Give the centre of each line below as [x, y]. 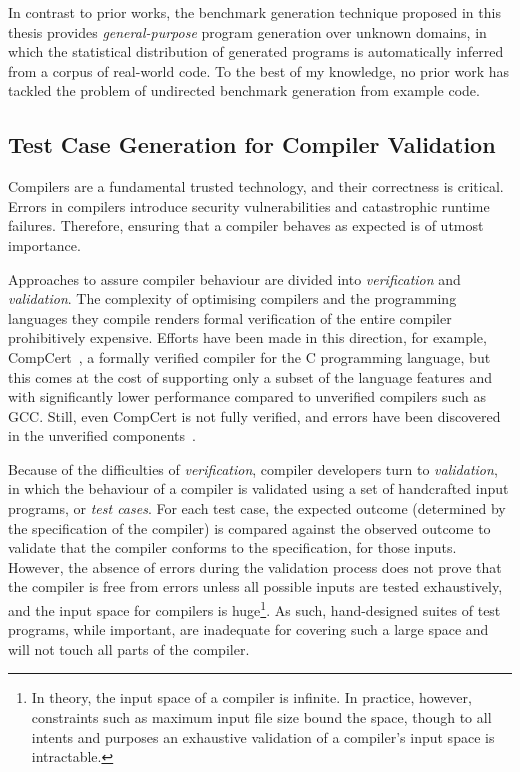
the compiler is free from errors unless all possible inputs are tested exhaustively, [255, 586]
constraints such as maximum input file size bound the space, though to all [261, 717]
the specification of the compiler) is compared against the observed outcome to [249, 527]
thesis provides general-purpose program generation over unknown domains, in [247, 31]
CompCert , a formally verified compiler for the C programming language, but [249, 356]
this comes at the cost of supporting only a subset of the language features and [250, 376]
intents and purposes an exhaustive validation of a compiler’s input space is [263, 736]
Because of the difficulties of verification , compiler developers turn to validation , [253, 468]
